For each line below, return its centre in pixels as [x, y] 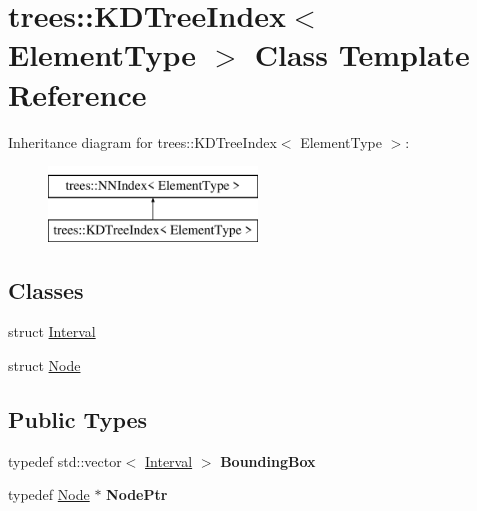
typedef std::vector [65, 460]
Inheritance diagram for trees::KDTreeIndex [142, 141]
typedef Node [49, 494]
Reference [77, 93]
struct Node [44, 365]
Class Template [362, 54]
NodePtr [137, 494]
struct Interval [52, 331]
